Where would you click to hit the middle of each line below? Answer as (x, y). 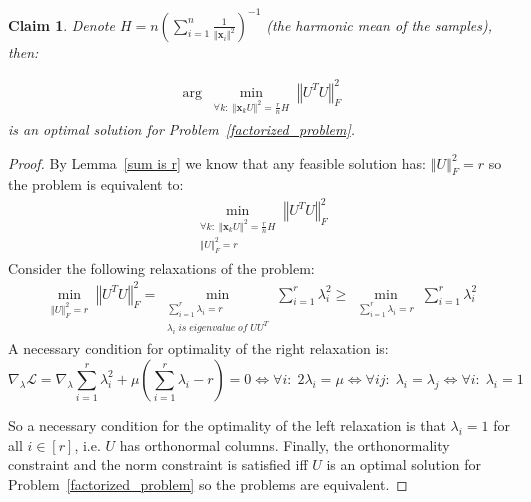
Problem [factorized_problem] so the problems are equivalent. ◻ (208, 483)
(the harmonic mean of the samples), (379, 24)
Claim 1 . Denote (61, 24)
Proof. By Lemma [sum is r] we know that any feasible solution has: (217, 162)
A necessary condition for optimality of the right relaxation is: (198, 348)
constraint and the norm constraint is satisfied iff (158, 464)
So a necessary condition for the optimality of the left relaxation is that (227, 424)
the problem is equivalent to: (96, 184)
